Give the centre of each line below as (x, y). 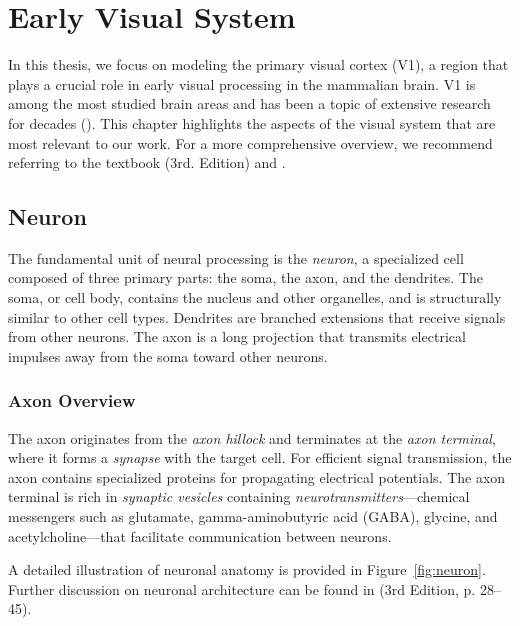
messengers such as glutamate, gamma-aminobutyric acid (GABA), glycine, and (253, 516)
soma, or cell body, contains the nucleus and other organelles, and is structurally (255, 297)
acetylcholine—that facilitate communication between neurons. (200, 535)
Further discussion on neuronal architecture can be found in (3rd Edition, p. (242, 588)
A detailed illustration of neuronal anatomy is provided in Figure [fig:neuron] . (247, 569)
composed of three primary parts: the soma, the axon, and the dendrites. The (245, 277)
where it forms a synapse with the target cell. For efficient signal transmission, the (260, 457)
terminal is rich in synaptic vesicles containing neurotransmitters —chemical (239, 496)
